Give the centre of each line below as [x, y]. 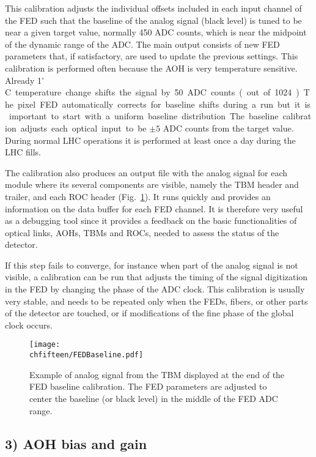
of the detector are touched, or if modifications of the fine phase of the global [149, 313]
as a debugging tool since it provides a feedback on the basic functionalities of [151, 221]
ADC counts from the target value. [228, 128]
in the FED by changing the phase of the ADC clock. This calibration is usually [155, 289]
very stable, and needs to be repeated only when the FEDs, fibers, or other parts [156, 301]
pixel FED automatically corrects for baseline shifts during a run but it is [164, 104]
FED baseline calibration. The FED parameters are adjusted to [148, 386]
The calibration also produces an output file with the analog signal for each [146, 172]
